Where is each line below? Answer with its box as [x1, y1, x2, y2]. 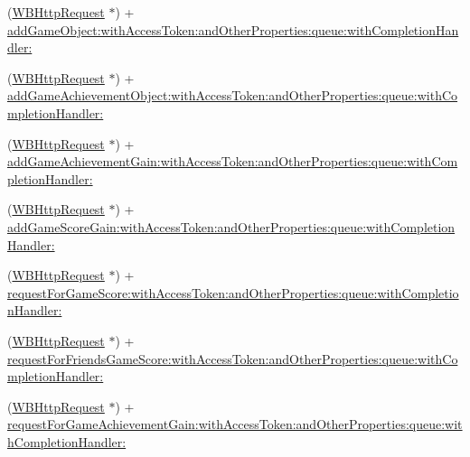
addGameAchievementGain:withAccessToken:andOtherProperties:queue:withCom [7, 152, 458, 171]
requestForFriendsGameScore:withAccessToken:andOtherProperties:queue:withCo [7, 349, 458, 368]
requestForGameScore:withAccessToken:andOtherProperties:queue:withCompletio [7, 283, 459, 302]
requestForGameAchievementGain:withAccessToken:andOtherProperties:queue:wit [7, 415, 463, 434]
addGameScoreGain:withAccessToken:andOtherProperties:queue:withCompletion [7, 217, 456, 236]
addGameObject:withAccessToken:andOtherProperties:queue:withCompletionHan [7, 20, 459, 39]
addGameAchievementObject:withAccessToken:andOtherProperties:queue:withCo [7, 86, 458, 105]
